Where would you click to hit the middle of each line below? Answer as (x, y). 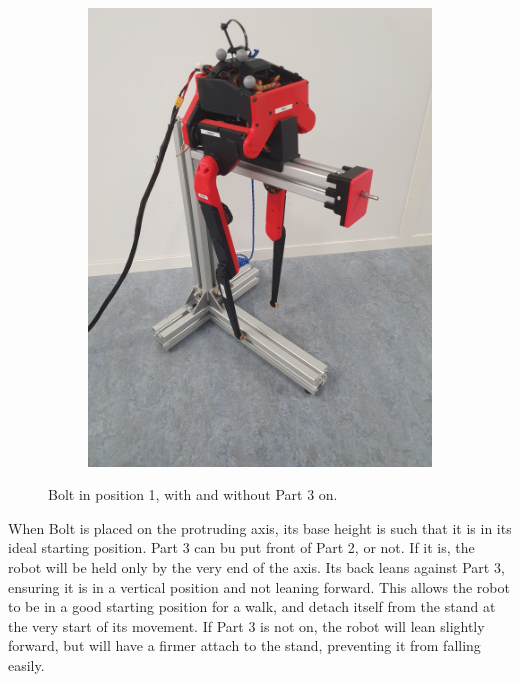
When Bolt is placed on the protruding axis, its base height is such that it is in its (260, 527)
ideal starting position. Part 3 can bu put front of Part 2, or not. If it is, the (241, 547)
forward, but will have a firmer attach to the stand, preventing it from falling (244, 645)
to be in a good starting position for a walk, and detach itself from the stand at (252, 606)
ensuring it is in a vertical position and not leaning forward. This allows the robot (259, 586)
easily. (26, 665)
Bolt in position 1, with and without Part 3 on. (193, 494)
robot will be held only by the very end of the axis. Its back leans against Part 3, (256, 567)
